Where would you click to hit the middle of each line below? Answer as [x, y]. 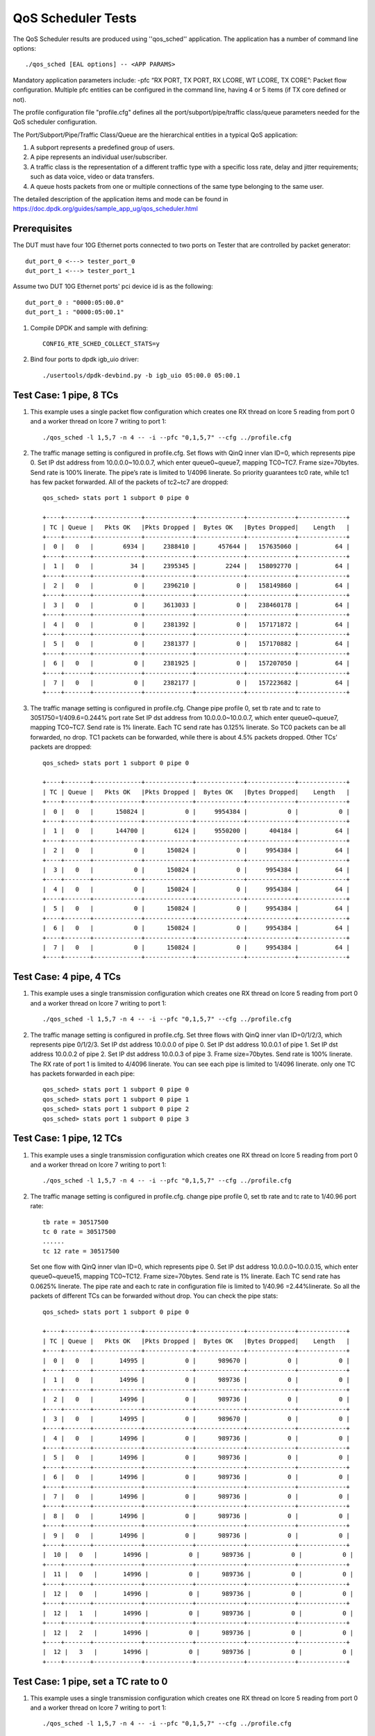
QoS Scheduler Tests [75, 18]
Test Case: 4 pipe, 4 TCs [67, 977]
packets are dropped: [61, 747]
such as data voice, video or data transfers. [92, 176]
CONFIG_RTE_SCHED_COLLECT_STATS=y [101, 344]
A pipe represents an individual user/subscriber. [99, 157]
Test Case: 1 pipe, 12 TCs [68, 1138]
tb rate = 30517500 [76, 1222]
